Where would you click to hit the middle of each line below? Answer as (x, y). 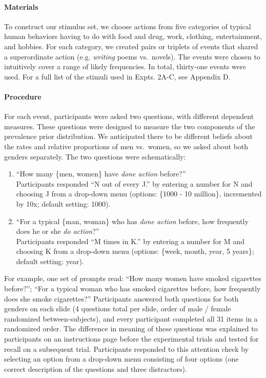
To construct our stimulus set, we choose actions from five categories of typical (128, 26)
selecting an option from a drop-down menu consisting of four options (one (121, 359)
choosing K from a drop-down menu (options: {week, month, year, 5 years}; (135, 251)
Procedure (23, 96)
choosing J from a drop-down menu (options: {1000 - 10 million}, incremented (139, 194)
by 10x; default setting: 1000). (63, 203)
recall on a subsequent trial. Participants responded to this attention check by (127, 349)
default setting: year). (50, 261)
